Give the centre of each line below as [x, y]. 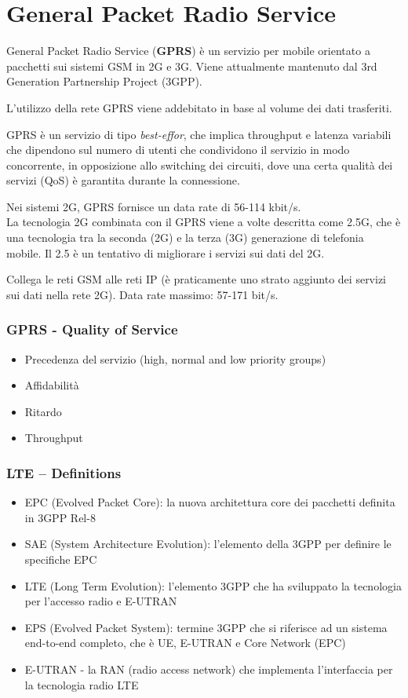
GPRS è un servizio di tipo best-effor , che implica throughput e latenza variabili [199, 134]
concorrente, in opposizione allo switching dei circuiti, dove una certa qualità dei [200, 164]
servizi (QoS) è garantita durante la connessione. [123, 180]
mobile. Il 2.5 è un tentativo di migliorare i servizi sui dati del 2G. [166, 252]
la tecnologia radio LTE [82, 684]
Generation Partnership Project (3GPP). [104, 81]
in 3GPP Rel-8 [60, 517]
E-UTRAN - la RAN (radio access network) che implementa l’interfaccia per [209, 669]
